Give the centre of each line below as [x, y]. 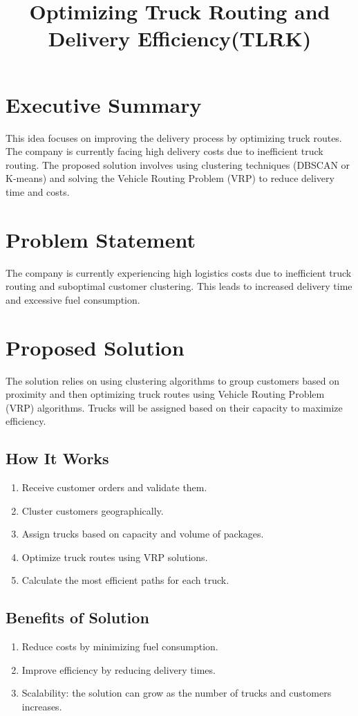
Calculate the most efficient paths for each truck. [125, 580]
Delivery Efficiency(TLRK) [180, 38]
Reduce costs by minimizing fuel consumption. [120, 646]
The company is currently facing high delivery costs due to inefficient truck [164, 151]
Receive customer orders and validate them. [114, 487]
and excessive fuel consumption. [73, 299]
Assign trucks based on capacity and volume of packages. [143, 534]
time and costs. [38, 191]
